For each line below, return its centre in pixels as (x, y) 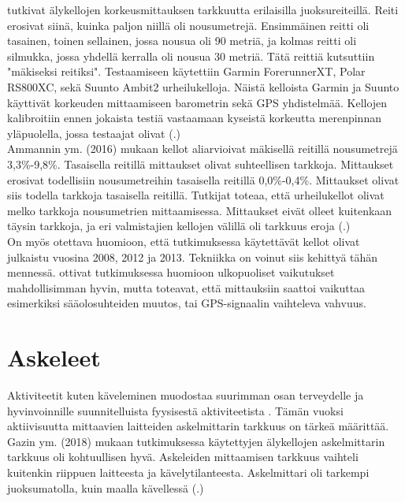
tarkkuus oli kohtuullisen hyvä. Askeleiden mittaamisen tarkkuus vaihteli (183, 457)
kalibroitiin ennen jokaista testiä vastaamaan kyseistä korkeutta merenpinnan (194, 118)
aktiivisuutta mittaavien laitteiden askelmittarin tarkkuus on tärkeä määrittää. (198, 426)
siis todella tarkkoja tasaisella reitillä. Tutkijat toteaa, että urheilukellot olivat (196, 195)
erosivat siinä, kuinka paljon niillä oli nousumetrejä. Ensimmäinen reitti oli (188, 25)
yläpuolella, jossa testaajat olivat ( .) (94, 133)
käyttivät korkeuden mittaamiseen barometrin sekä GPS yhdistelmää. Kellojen (197, 102)
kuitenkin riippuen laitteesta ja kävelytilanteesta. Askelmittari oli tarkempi (188, 472)
